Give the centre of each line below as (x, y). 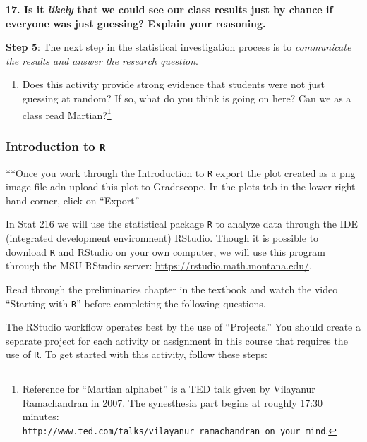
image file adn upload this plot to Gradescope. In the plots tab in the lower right (181, 186)
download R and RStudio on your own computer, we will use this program (166, 251)
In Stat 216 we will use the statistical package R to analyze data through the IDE (182, 224)
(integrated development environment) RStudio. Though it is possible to (162, 238)
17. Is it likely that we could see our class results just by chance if (169, 9)
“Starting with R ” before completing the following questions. (136, 303)
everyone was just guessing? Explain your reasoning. (136, 23)
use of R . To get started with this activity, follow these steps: (137, 354)
